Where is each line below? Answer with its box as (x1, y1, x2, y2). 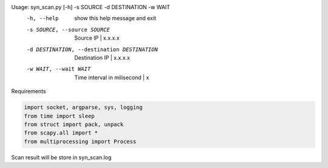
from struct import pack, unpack (24, 121, 124, 128)
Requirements (11, 88, 46, 95)
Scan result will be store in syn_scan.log (11, 153, 112, 161)
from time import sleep (24, 113, 95, 119)
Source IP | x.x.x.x (74, 34, 120, 42)
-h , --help (26, 15, 59, 22)
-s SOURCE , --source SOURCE (26, 26, 111, 33)
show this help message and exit (74, 15, 156, 22)
